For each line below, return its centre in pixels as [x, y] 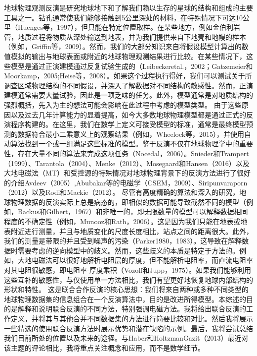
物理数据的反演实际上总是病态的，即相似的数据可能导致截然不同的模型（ [128, 202]
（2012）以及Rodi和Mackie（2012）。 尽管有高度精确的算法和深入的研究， [122, 192]
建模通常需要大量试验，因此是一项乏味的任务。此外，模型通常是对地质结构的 [128, 95]
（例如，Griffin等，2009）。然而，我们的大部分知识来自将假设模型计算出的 [123, 46]
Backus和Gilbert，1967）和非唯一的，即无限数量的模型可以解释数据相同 [133, 211]
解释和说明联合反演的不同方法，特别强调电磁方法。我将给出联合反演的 [132, 309]
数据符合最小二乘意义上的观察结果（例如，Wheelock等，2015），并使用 [131, 134]
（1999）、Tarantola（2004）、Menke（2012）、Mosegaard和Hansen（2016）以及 [127, 163]
